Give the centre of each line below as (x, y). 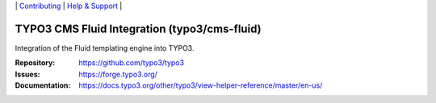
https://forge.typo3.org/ (118, 74)
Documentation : (43, 85)
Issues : (27, 74)
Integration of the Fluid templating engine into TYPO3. (105, 47)
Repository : (35, 63)
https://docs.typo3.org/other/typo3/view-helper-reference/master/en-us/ (201, 85)
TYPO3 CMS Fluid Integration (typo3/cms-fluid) (138, 29)
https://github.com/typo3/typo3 (132, 63)
